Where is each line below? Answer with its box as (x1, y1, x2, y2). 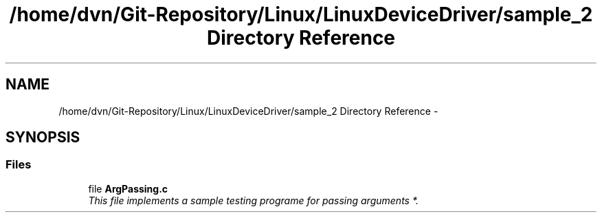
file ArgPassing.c (88, 182, 168, 195)
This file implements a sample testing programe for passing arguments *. (88, 194, 419, 206)
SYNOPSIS (5, 129, 80, 146)
